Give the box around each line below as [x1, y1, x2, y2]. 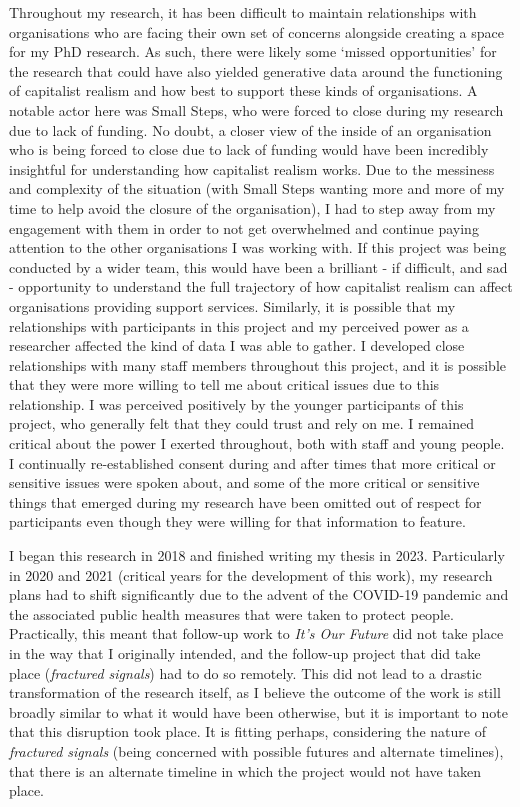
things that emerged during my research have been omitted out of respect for [9, 491, 482, 512]
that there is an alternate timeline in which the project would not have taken [9, 760, 481, 781]
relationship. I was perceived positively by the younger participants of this [9, 393, 464, 414]
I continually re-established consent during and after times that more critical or [9, 452, 496, 473]
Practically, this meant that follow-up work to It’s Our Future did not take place [9, 623, 504, 644]
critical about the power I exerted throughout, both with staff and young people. [9, 433, 505, 454]
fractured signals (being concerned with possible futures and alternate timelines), [9, 740, 504, 761]
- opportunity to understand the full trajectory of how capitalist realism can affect [9, 276, 513, 297]
